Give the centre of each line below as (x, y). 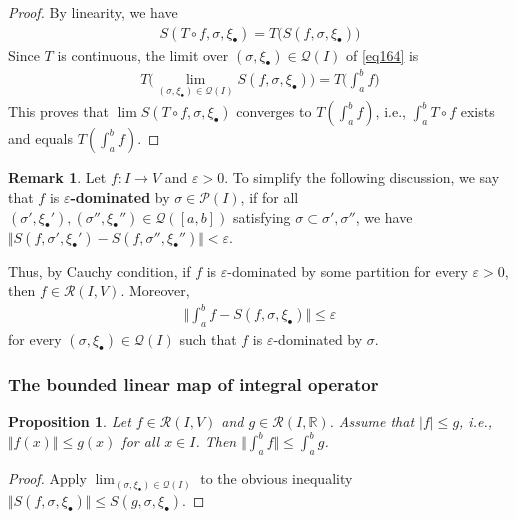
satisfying (261, 216)
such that (208, 339)
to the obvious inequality (276, 478)
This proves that (58, 111)
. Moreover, (155, 290)
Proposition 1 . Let (69, 421)
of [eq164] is (382, 54)
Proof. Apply (47, 478)
